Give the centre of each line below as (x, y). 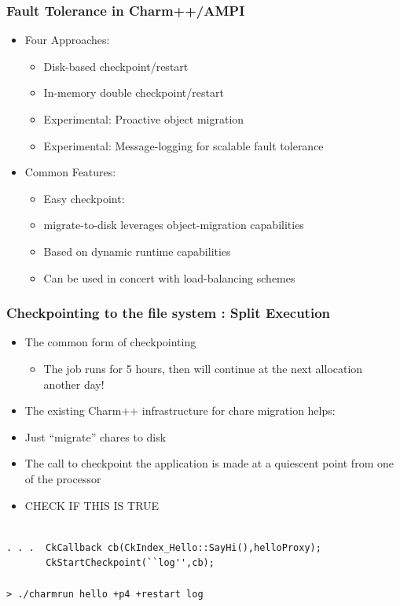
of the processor (63, 478)
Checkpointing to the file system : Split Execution (169, 313)
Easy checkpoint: (84, 198)
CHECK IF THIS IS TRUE (92, 505)
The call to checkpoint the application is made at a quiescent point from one (209, 463)
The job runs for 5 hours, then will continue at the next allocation (203, 368)
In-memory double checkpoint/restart (134, 92)
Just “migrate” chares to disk (95, 436)
